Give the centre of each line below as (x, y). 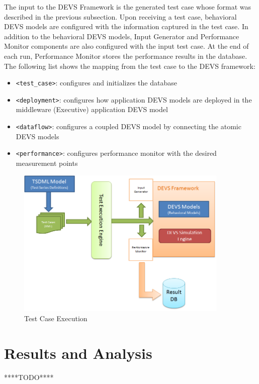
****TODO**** (29, 377)
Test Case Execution (56, 318)
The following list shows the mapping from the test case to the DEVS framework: (130, 66)
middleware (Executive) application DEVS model (92, 109)
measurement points (47, 163)
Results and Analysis (78, 353)
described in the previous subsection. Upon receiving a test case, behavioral (120, 16)
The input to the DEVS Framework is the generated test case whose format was (128, 7)
